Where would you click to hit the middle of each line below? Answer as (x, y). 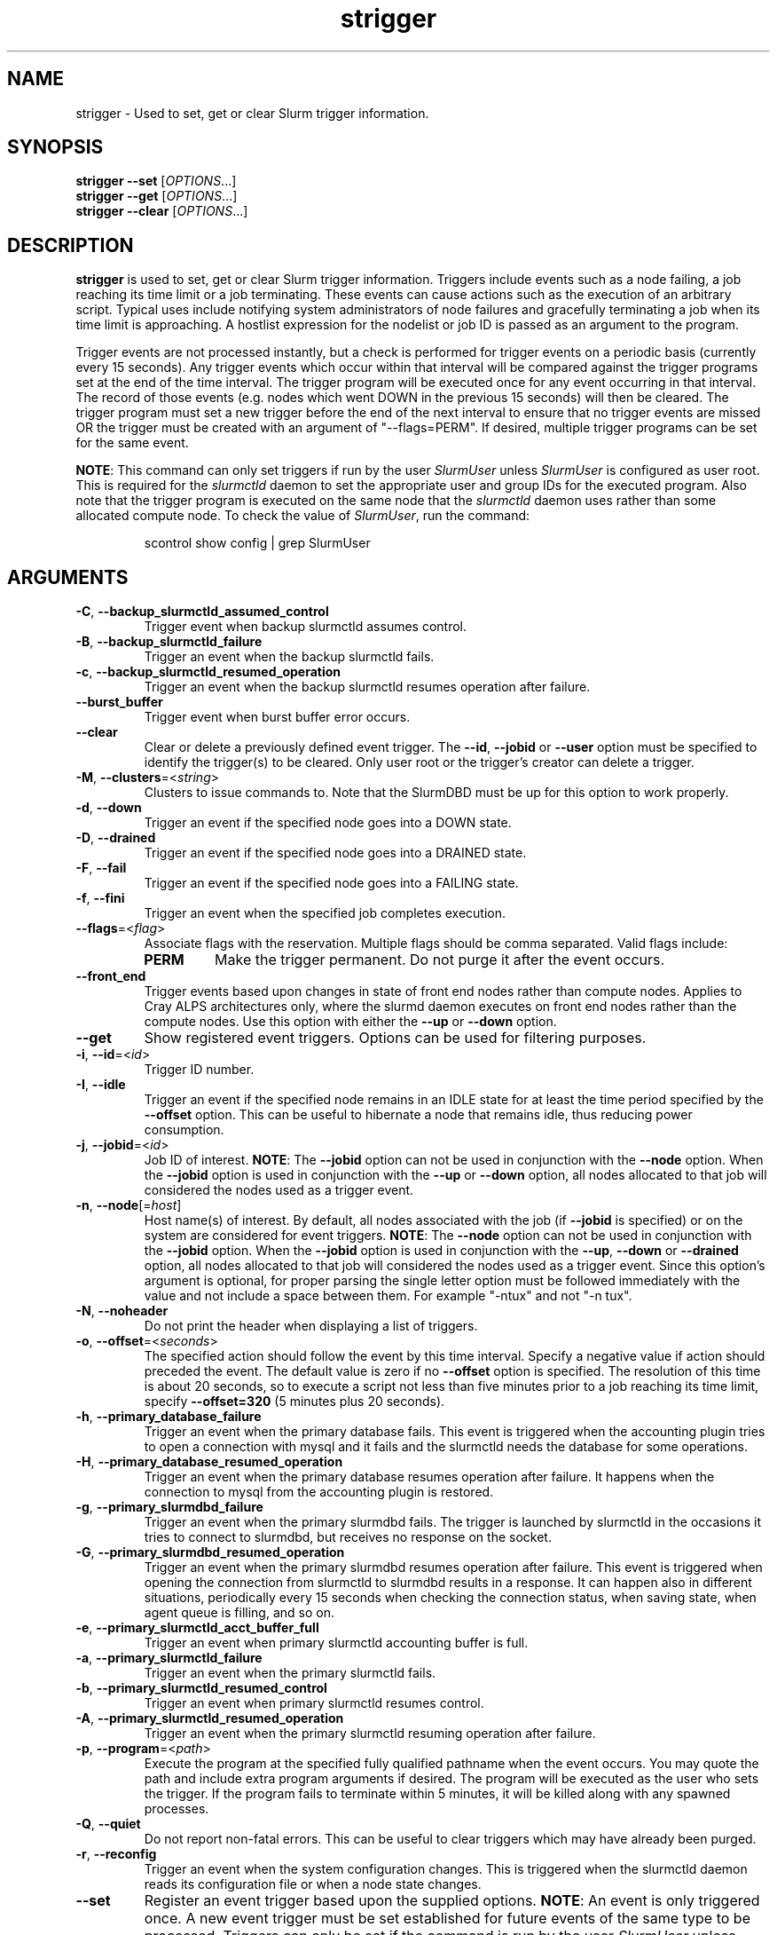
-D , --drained (116, 838)
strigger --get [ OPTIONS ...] (157, 196)
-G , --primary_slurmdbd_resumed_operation (210, 1552)
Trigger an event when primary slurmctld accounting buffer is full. (336, 1643)
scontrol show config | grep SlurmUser (257, 543)
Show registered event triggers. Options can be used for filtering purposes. (395, 1038)
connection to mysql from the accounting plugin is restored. (319, 1492)
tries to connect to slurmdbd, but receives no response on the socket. (348, 1537)
